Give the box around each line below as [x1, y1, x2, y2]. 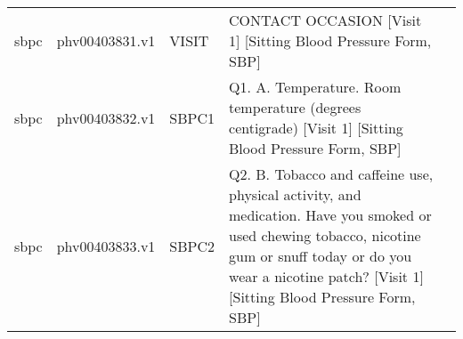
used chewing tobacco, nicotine [229, 225, 421, 246]
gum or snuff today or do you [229, 246, 412, 266]
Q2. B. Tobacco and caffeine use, [229, 164, 434, 184]
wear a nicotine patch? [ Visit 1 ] [229, 266, 424, 287]
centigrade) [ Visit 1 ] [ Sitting [229, 117, 403, 138]
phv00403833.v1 [56, 235, 156, 256]
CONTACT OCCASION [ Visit [229, 10, 422, 30]
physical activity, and [229, 184, 361, 205]
